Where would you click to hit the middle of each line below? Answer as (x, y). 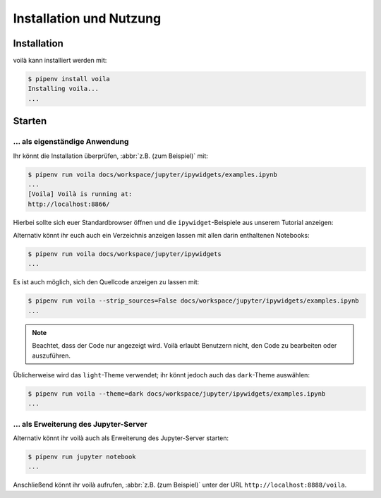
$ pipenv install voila (69, 79)
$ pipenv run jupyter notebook (82, 457)
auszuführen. (51, 356)
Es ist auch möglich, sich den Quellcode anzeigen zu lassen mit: (106, 282)
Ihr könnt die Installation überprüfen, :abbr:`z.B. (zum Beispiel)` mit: (110, 156)
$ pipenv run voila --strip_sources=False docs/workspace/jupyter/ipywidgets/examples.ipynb (193, 301)
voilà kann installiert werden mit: (60, 61)
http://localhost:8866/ (69, 204)
